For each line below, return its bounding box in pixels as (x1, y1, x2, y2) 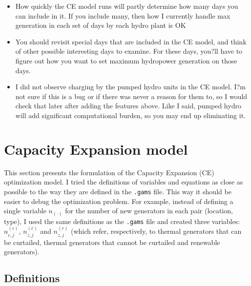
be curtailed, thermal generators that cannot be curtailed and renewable (4, 237, 220, 247)
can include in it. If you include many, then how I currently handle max (15, 10, 230, 20)
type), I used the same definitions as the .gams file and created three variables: (4, 216, 240, 226)
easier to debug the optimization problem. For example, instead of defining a (4, 196, 233, 206)
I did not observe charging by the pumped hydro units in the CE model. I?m (15, 82, 246, 92)
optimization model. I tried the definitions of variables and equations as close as (4, 177, 243, 187)
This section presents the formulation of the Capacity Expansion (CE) (4, 167, 214, 177)
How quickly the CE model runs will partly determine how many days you (15, 1, 238, 11)
